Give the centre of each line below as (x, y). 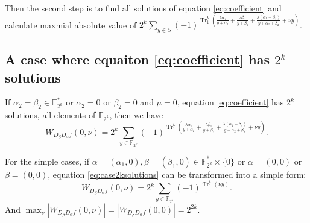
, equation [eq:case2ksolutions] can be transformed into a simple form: (177, 174)
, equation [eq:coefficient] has (230, 102)
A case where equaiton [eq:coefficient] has (137, 59)
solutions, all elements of (50, 115)
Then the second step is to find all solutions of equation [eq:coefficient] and (143, 8)
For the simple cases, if (47, 161)
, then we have (136, 115)
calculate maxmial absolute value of (71, 24)
